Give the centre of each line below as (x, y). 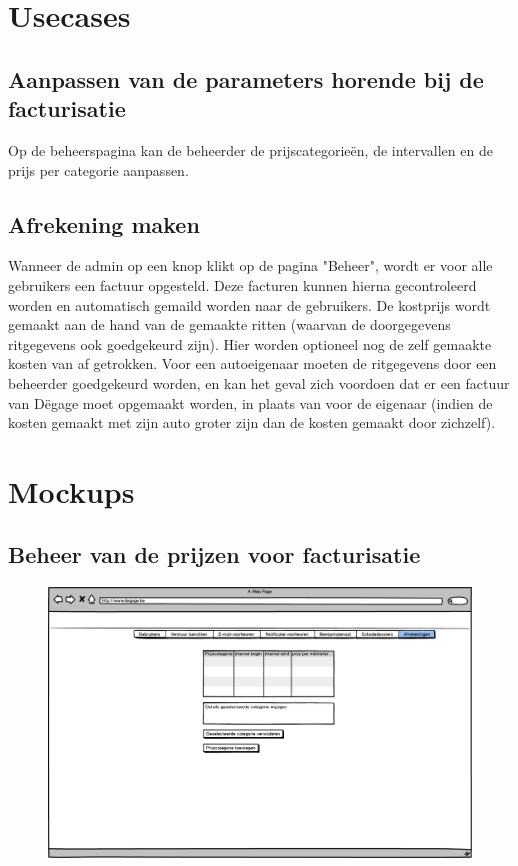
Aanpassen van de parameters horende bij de (246, 78)
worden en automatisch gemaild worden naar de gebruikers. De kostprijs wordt (249, 304)
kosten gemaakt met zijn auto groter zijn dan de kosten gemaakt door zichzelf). (252, 422)
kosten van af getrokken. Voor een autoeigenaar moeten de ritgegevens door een (252, 363)
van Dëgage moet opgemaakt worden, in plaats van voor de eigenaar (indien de (250, 402)
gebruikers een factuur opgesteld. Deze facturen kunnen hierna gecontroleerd (242, 284)
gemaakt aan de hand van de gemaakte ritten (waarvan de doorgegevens (229, 324)
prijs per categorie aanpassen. (98, 169)
